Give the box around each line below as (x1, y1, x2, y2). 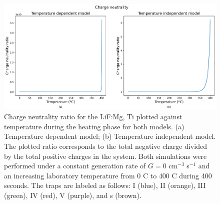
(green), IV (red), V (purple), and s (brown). (4, 189, 141, 200)
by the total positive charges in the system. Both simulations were (4, 150, 207, 161)
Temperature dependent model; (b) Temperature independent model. (4, 131, 216, 141)
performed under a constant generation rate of (4, 160, 146, 171)
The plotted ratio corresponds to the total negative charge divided (4, 140, 207, 151)
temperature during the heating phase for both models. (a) (4, 121, 184, 131)
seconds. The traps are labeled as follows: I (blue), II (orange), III (4, 180, 206, 190)
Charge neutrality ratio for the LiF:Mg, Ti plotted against (4, 111, 182, 122)
